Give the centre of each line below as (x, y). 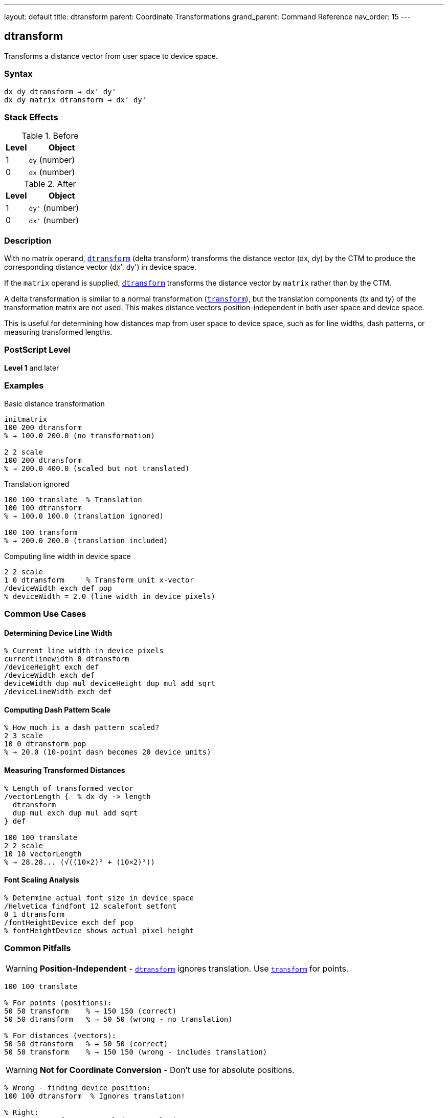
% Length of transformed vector (69, 788)
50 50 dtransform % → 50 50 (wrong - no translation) (118, 1019)
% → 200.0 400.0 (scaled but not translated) (97, 468)
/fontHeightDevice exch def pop (69, 922)
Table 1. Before (50, 136)
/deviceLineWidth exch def (58, 692)
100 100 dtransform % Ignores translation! (95, 1096)
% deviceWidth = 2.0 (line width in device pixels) (110, 596)
